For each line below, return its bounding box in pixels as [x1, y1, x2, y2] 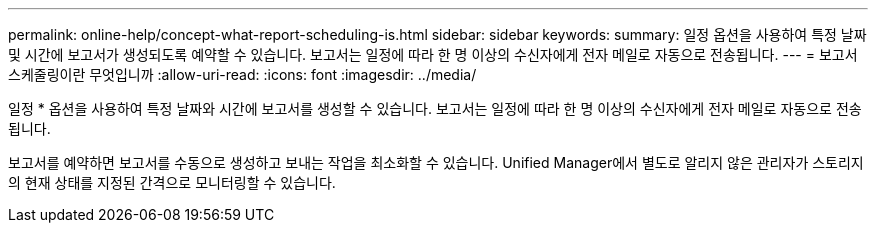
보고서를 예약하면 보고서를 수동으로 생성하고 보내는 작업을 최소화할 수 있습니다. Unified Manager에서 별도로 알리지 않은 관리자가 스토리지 [8, 154, 864, 171]
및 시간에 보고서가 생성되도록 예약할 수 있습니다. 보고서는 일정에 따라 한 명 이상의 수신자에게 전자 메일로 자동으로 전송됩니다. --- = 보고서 [8, 46, 858, 63]
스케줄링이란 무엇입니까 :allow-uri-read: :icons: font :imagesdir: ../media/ [8, 66, 477, 83]
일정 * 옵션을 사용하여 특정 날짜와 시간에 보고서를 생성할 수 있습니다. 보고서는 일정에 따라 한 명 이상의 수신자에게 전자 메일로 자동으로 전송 [8, 100, 862, 117]
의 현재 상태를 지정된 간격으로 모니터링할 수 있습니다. [8, 174, 336, 191]
